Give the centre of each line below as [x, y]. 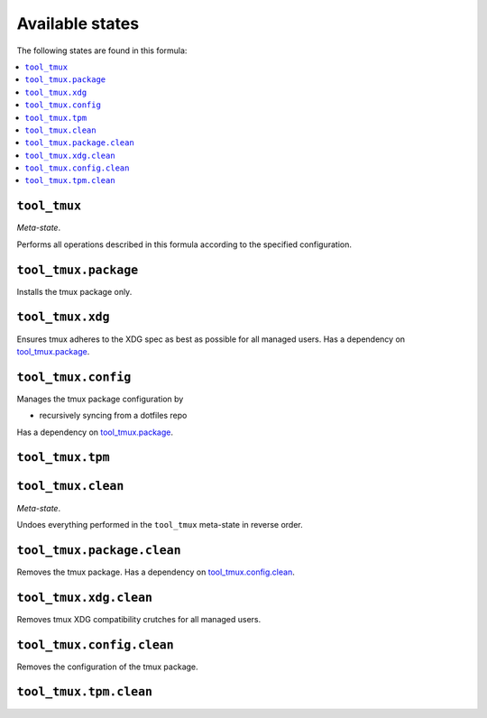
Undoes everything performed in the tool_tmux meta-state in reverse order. [160, 524]
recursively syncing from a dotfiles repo [113, 416]
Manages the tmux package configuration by [100, 399]
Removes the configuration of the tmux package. [107, 667]
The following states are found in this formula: [102, 51]
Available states [78, 23]
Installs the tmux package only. [74, 291]
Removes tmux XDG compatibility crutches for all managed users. [139, 619]
